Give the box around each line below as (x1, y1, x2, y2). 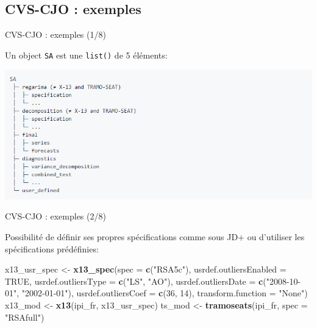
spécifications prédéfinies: (5, 242, 99, 255)
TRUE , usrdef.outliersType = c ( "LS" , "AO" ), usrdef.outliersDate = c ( (5, 274, 266, 287)
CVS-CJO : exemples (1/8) (5, 28, 106, 41)
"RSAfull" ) (5, 310, 45, 323)
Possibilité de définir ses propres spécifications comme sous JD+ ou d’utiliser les (5, 230, 305, 243)
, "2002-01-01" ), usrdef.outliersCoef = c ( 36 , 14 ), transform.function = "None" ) (16, 287, 308, 299)
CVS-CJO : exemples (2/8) (5, 210, 106, 223)
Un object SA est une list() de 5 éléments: (5, 48, 168, 61)
